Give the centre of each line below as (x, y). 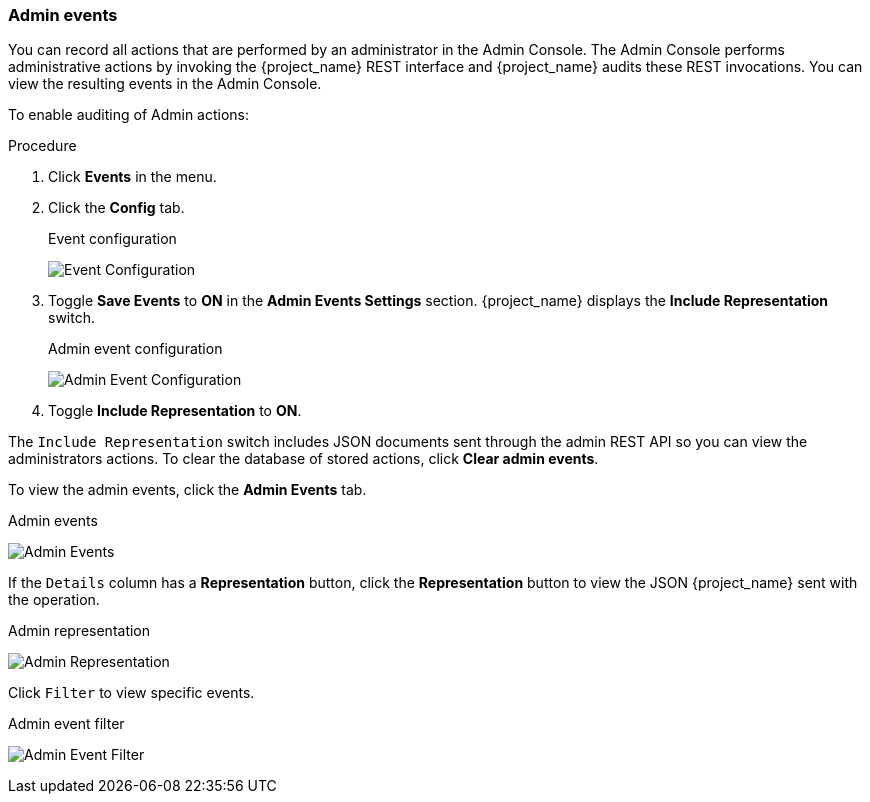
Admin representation (79, 631)
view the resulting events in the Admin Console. (165, 84)
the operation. (54, 600)
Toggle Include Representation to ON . (175, 411)
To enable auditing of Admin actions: (129, 115)
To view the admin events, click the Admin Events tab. (187, 490)
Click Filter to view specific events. (131, 693)
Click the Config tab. (116, 208)
